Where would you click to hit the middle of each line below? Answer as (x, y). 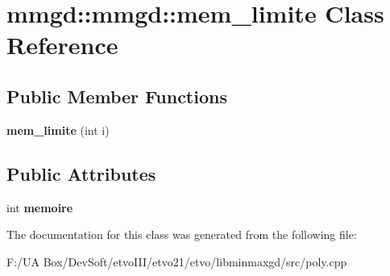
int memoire (40, 207)
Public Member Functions (117, 96)
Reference (62, 45)
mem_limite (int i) (58, 130)
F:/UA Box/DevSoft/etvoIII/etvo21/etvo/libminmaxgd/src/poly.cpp (177, 261)
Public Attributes (81, 173)
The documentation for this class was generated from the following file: (182, 234)
